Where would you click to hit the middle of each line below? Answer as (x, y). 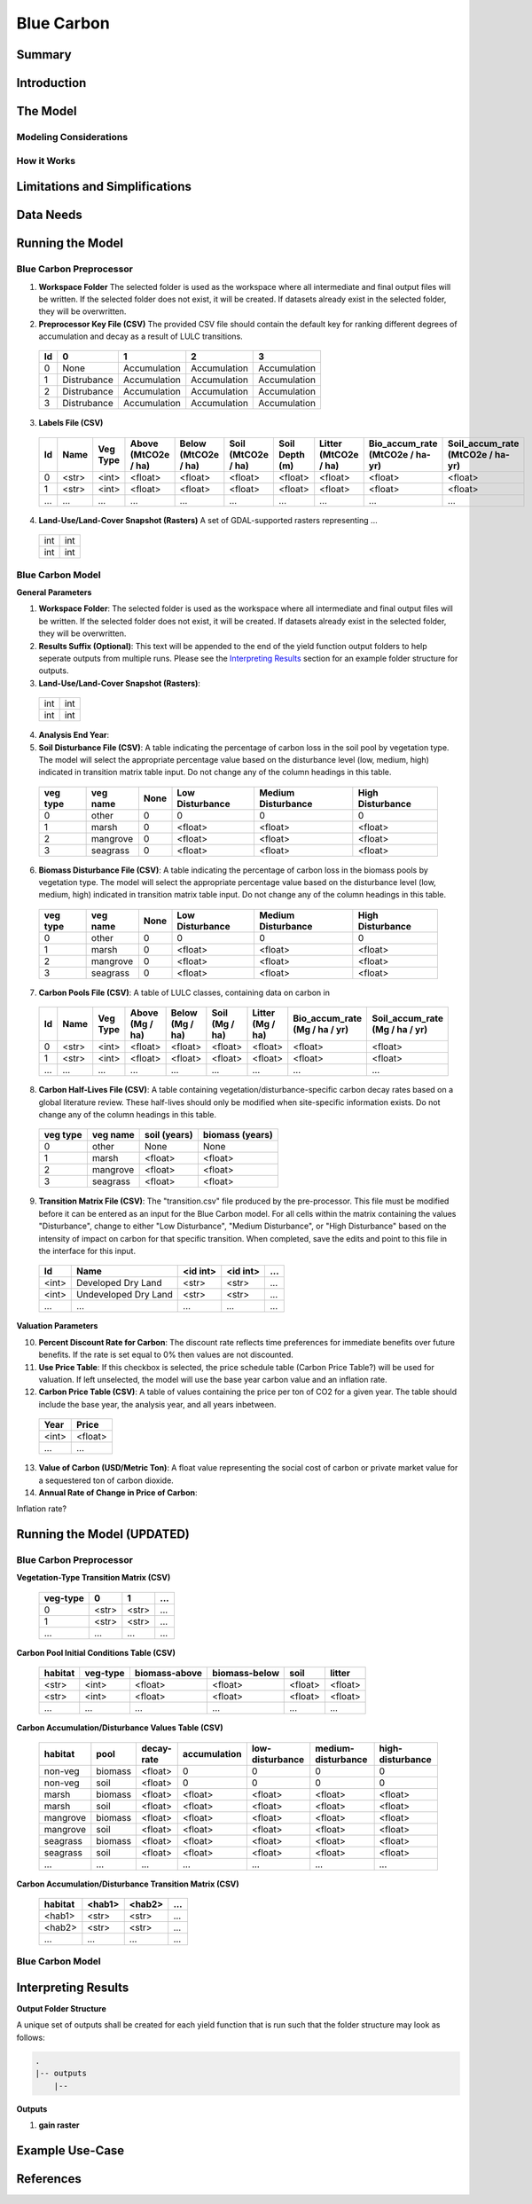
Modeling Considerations (72, 137)
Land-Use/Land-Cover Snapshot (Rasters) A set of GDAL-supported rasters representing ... (208, 520)
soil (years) (169, 1135)
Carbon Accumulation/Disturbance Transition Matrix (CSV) (128, 1884)
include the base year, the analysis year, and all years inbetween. (157, 1404)
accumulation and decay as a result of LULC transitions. (141, 336)
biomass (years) (238, 1135)
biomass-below (246, 1674)
